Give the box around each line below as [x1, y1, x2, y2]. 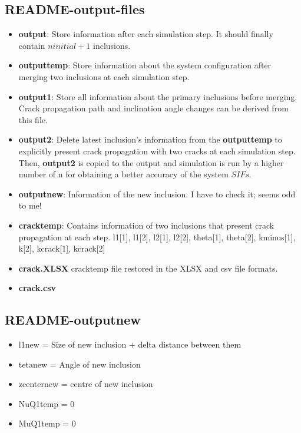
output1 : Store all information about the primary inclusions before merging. [18, 90, 297, 103]
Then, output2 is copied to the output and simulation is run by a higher [18, 156, 284, 168]
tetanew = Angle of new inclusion [18, 358, 141, 370]
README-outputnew [5, 310, 141, 329]
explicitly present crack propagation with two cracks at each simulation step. [18, 144, 296, 157]
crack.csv [18, 282, 57, 294]
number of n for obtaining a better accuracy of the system [18, 168, 229, 180]
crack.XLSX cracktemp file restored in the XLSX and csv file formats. [18, 262, 278, 274]
